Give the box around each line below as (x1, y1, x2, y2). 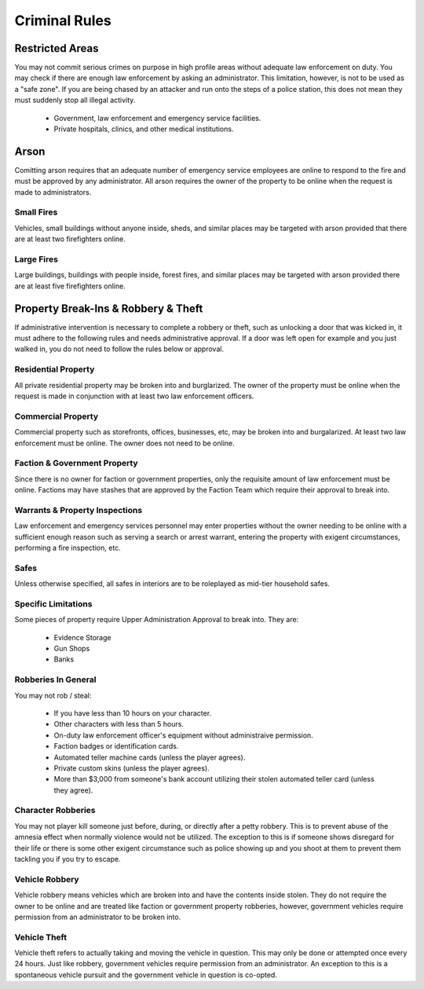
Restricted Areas (14, 42, 99, 55)
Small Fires (14, 207, 58, 218)
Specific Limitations (14, 598, 93, 609)
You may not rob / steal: (14, 690, 92, 700)
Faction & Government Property (14, 458, 138, 469)
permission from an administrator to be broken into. (14, 912, 181, 921)
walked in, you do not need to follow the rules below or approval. (14, 344, 224, 353)
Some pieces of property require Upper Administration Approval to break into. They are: (14, 615, 299, 625)
